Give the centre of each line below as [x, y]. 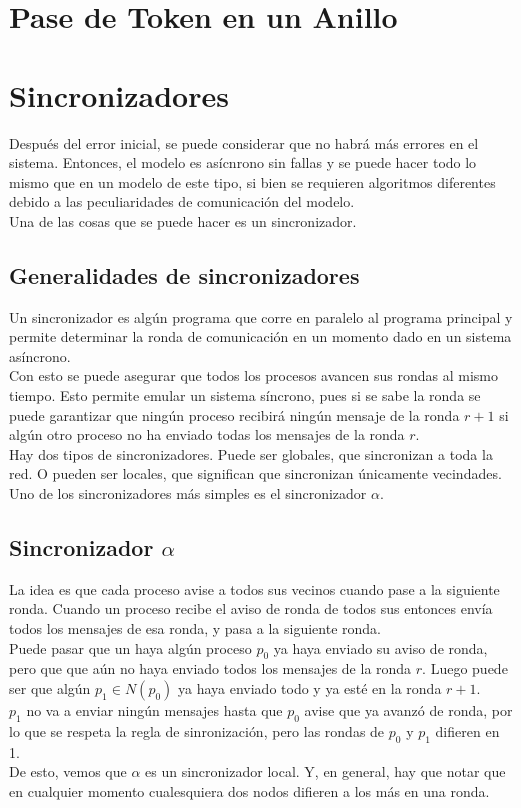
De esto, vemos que [68, 771]
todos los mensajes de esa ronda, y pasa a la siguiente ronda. [195, 628]
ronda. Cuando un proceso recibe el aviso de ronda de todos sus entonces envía [251, 608]
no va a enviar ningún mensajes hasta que [154, 709]
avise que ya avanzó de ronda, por [408, 709]
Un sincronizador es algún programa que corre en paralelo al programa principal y [261, 316]
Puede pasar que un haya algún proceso [130, 647]
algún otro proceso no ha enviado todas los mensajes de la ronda [207, 434]
